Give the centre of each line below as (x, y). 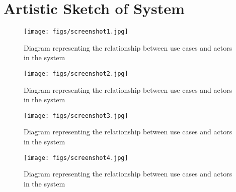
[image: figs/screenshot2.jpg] (76, 73)
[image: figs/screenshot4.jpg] (76, 158)
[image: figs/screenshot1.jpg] (76, 32)
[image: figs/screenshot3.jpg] (76, 116)
